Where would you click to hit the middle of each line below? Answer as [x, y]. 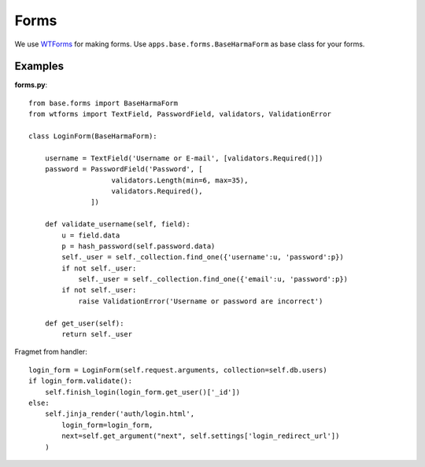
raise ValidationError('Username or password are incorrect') [201, 301]
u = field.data [91, 235]
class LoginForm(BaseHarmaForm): [93, 136]
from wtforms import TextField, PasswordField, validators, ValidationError [180, 114]
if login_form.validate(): [81, 381]
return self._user [97, 335]
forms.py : [31, 85]
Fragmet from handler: [51, 352]
